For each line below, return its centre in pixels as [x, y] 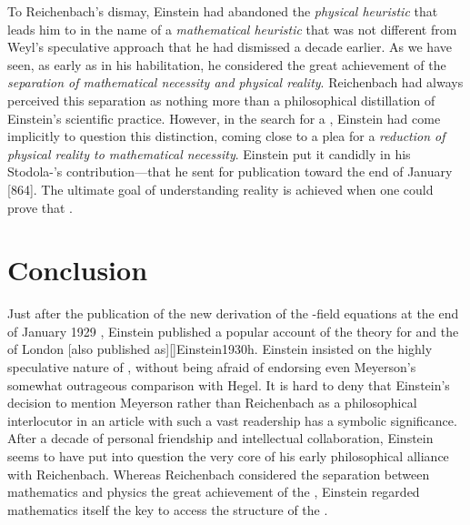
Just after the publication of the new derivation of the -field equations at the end [233, 313]
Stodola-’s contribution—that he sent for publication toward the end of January [230, 172]
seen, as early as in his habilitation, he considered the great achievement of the [227, 64]
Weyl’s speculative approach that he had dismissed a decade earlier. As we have [230, 47]
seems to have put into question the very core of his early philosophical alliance [228, 456]
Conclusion [78, 270]
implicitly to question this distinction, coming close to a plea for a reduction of [226, 136]
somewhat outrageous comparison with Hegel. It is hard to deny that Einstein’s [229, 384]
